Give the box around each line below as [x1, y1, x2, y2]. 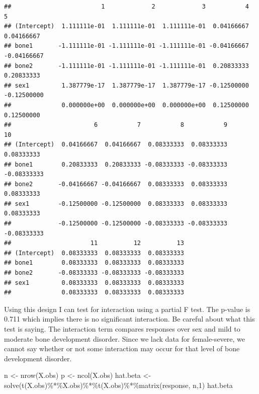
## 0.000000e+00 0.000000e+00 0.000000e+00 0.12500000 [4, 101, 249, 109]
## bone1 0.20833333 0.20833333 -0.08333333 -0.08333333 [4, 161, 227, 168]
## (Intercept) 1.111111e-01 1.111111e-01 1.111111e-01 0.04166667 [4, 23, 249, 30]
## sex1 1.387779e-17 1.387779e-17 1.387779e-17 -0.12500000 [4, 82, 249, 89]
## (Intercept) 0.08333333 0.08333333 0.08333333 [4, 249, 184, 257]
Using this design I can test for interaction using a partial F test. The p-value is [4, 303, 250, 314]
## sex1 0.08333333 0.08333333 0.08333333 [4, 279, 184, 286]
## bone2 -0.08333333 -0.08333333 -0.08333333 [4, 269, 184, 277]
